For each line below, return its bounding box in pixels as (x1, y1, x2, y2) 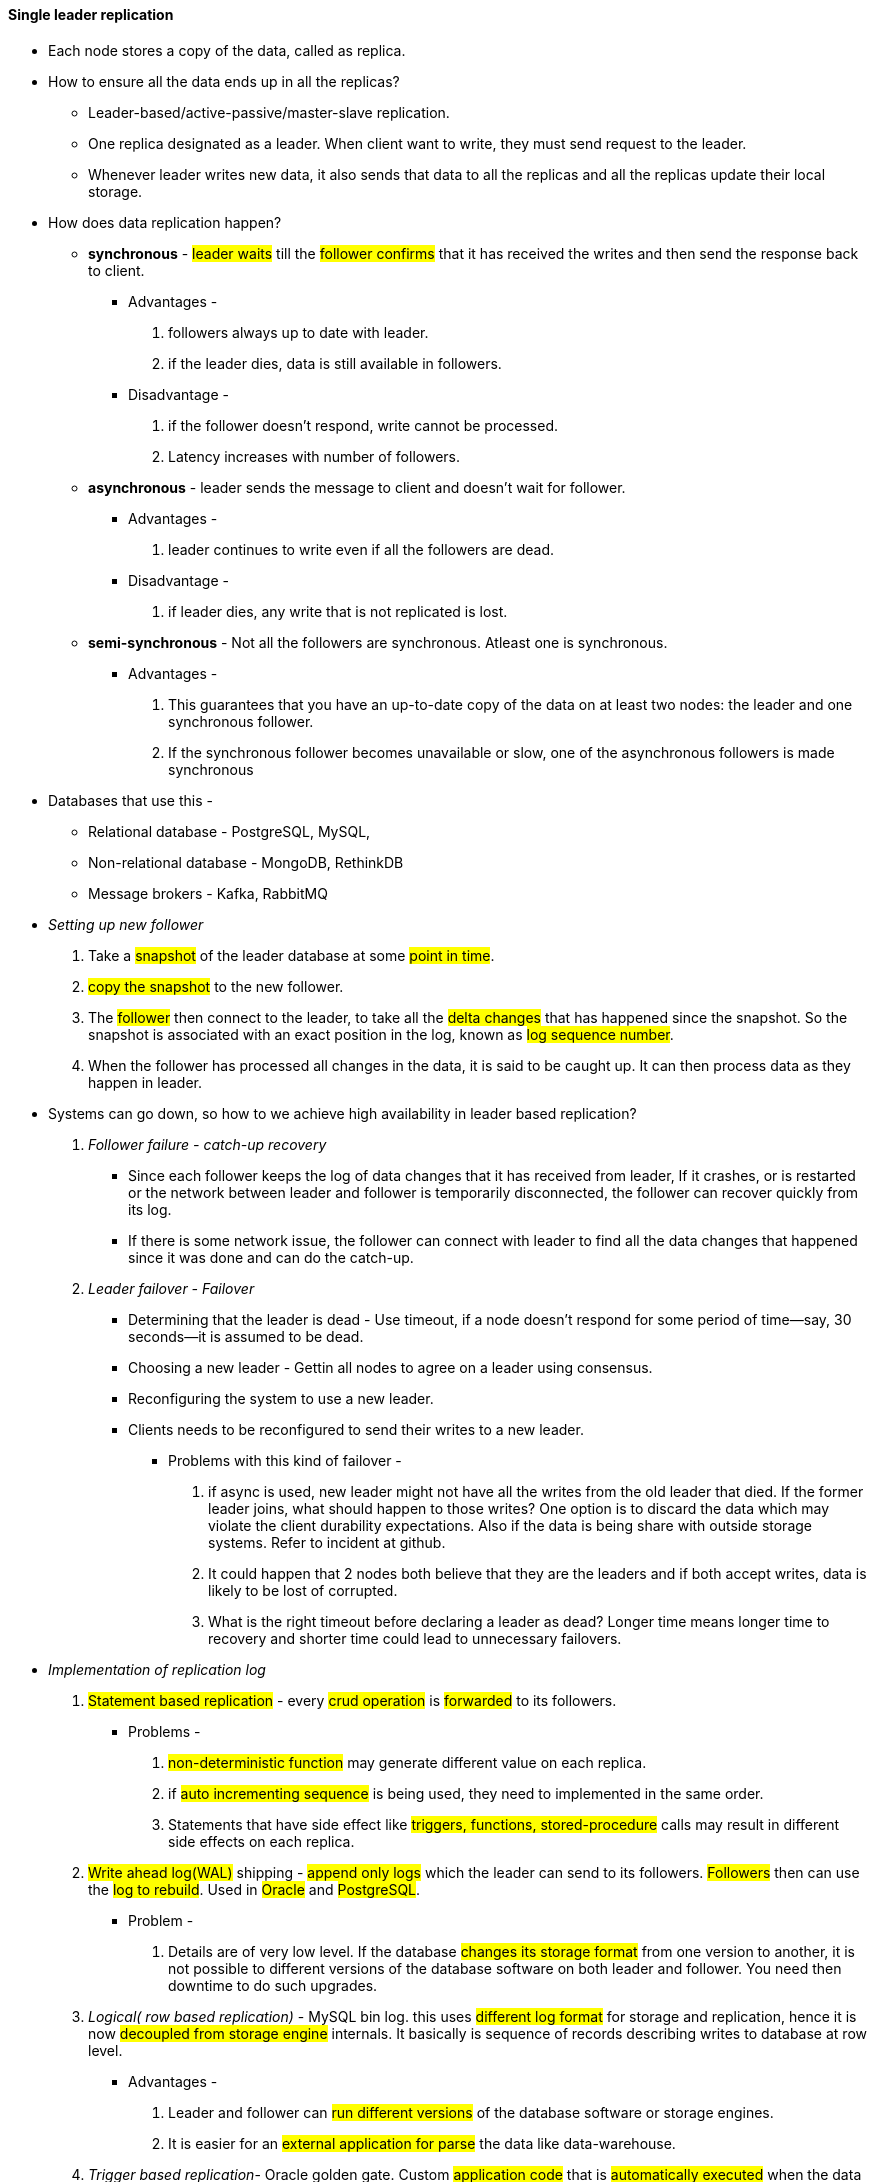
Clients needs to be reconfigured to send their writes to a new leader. (128, 1420, 584, 1438)
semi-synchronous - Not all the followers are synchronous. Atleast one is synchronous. (88, 633, 668, 651)
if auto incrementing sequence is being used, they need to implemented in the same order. (168, 1784, 764, 1802)
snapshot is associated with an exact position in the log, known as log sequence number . (88, 1025, 674, 1043)
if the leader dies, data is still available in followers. (168, 354, 502, 372)
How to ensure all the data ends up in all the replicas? (48, 72, 400, 90)
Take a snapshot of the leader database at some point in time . (88, 946, 495, 964)
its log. (128, 1200, 172, 1218)
